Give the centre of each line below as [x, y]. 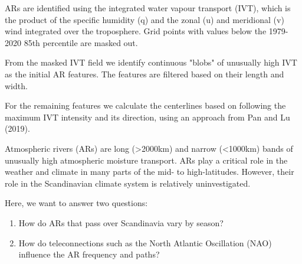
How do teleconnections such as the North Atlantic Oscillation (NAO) [145, 242]
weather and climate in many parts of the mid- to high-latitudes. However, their [150, 172]
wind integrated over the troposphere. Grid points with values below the [136, 31]
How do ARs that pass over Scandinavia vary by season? [121, 222]
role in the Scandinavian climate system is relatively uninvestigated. [128, 183]
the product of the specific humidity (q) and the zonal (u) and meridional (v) [145, 19]
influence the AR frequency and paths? [89, 254]
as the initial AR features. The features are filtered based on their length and [145, 74]
